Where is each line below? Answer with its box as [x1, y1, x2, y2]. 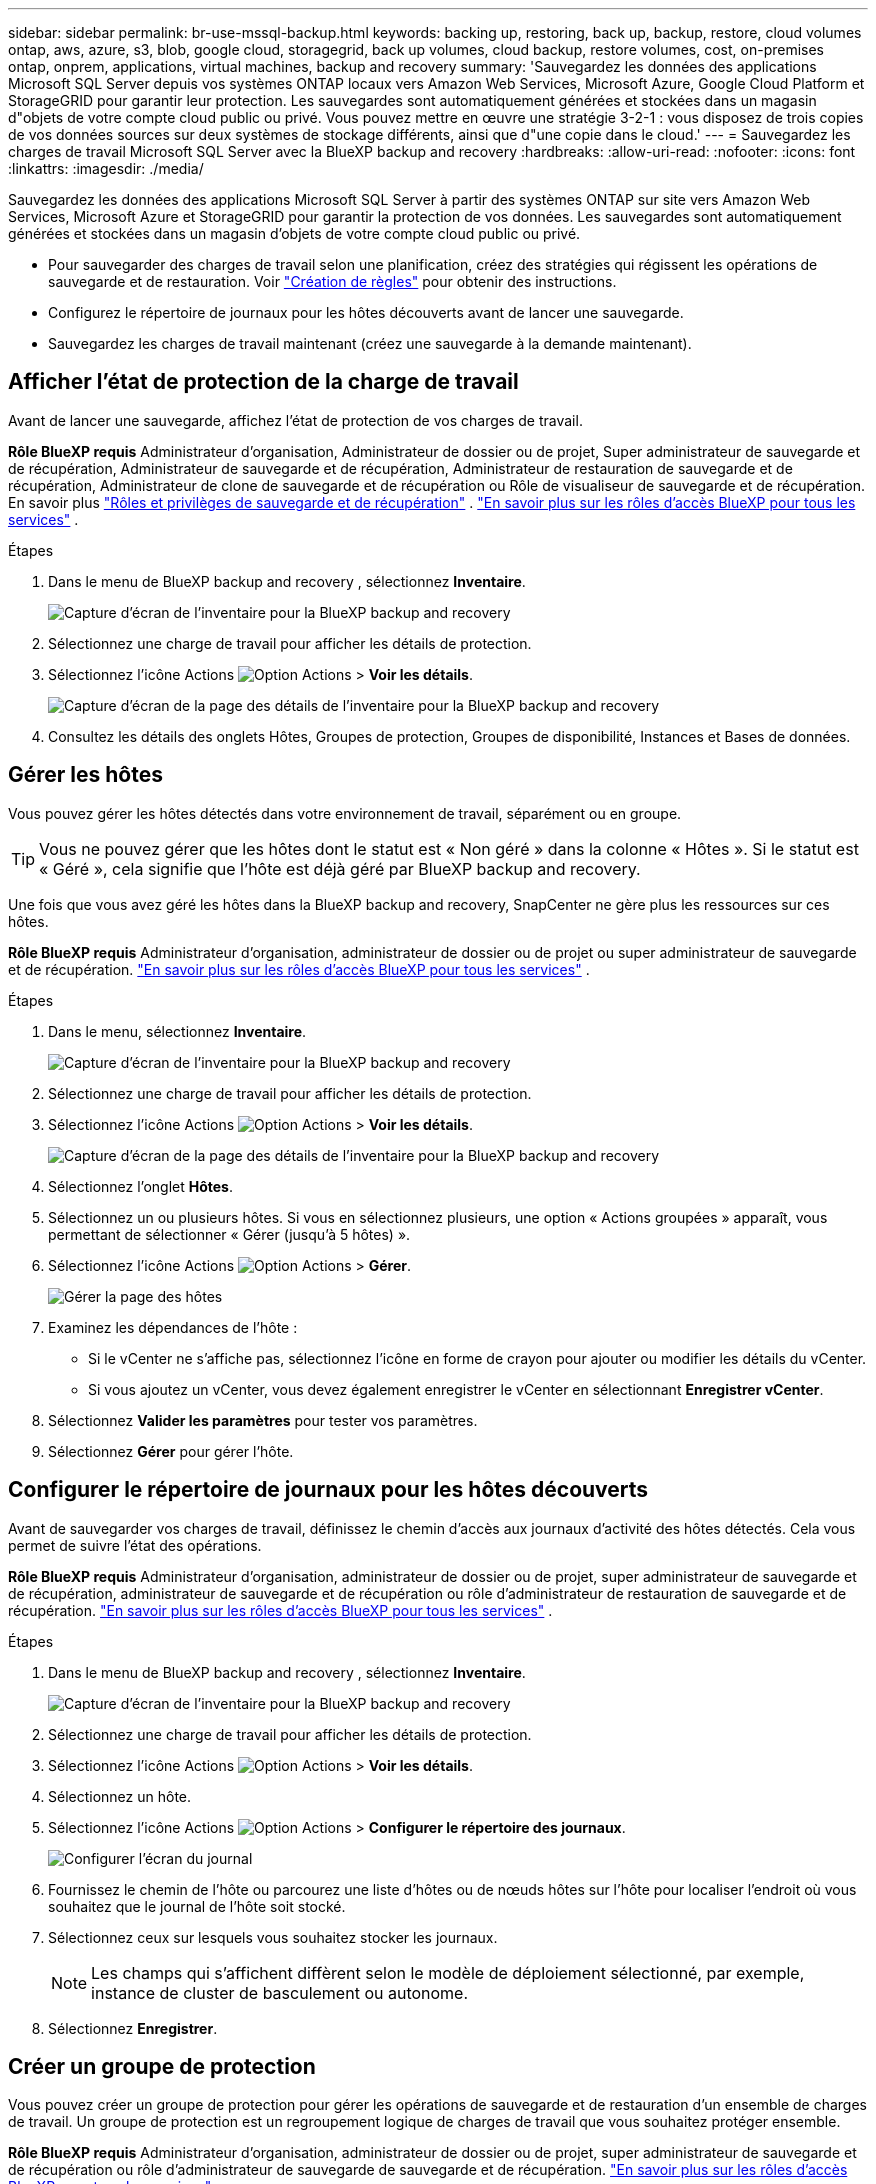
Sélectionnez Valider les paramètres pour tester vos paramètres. [48, 1411, 478, 1429]
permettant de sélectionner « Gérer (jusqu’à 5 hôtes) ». [48, 1225, 411, 1243]
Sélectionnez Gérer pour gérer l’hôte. [48, 1442, 294, 1460]
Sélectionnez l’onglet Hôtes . [48, 1177, 233, 1195]
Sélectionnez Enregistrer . [48, 2019, 218, 2037]
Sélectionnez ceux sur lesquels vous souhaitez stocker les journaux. [48, 1928, 498, 1946]
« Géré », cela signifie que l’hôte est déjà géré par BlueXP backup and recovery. [39, 858, 641, 879]
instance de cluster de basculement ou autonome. [91, 1982, 469, 2003]
